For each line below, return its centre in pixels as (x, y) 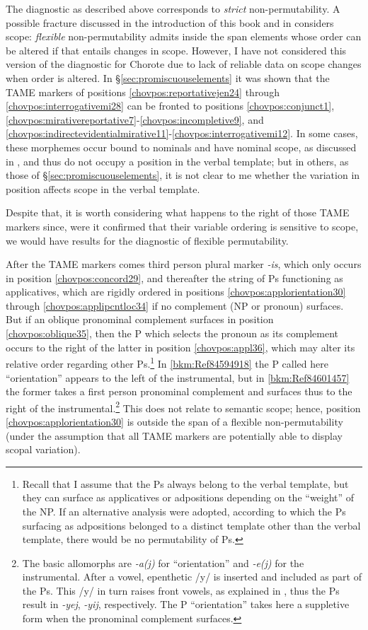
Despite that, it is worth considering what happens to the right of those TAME (178, 212)
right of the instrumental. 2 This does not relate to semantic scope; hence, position (183, 407)
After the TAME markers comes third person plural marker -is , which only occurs (184, 264)
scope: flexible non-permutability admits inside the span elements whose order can (184, 36)
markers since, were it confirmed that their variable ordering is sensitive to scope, (182, 226)
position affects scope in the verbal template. (103, 188)
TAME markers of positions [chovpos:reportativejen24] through (143, 92)
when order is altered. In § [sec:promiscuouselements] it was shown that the (168, 77)
